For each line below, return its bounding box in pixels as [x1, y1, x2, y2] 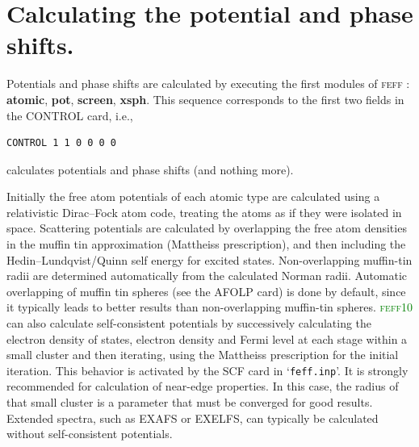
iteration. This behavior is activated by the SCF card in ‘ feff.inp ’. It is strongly [6, 361, 409, 378]
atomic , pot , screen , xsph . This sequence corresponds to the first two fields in [6, 90, 404, 107]
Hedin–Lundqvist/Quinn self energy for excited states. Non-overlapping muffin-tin [6, 251, 413, 268]
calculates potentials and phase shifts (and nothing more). [6, 161, 294, 178]
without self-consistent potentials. [6, 425, 173, 442]
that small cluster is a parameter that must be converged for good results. [6, 394, 373, 411]
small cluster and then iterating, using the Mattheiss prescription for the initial [6, 346, 399, 363]
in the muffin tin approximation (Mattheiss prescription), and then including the [6, 236, 406, 253]
